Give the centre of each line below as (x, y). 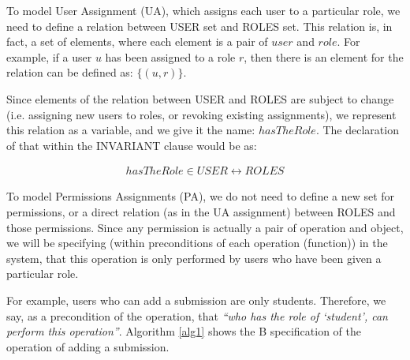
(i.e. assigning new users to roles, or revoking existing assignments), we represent (201, 114)
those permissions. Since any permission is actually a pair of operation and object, (205, 227)
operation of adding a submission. (88, 346)
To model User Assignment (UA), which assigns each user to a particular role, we (203, 10)
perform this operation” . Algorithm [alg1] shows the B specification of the (184, 331)
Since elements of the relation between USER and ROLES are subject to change (200, 98)
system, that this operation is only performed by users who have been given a (194, 258)
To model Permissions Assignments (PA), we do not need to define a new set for (201, 196)
